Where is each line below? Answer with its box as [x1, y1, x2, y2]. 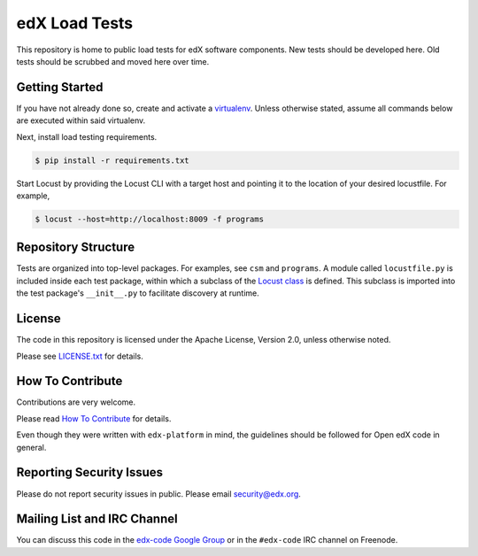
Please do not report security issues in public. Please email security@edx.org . [16, 488, 301, 499]
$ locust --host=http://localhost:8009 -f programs [35, 213, 265, 224]
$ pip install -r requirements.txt [35, 155, 189, 166]
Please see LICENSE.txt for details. [16, 351, 143, 361]
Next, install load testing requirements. [16, 131, 158, 142]
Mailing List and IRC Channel [16, 512, 178, 527]
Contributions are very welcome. [16, 397, 136, 407]
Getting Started [16, 80, 104, 95]
